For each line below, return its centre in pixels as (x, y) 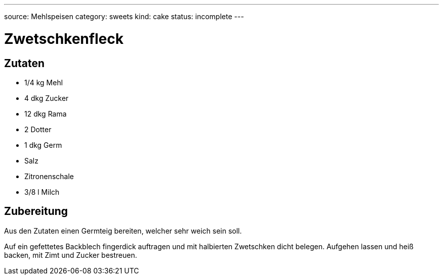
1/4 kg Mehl (44, 82)
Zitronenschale (49, 176)
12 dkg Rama (46, 114)
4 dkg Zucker (47, 98)
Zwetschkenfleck (64, 39)
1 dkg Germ (43, 145)
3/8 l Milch (42, 192)
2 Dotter (38, 129)
